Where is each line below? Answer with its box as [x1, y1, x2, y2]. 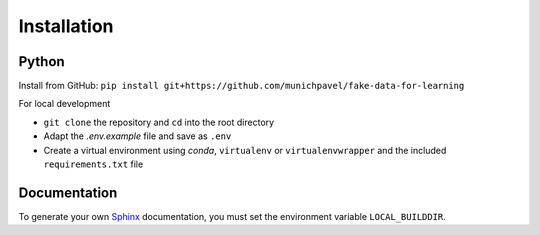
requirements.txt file [43, 158, 144, 170]
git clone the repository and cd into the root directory [43, 116, 275, 128]
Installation [18, 15, 114, 37]
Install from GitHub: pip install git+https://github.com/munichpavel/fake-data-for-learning [18, 80, 465, 92]
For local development [18, 98, 111, 110]
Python [18, 53, 65, 70]
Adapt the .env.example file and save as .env [43, 130, 232, 142]
